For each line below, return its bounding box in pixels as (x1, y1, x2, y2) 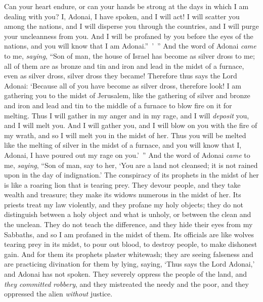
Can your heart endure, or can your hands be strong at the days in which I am (4, 1, 249, 11)
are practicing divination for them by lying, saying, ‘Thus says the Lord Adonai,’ (4, 258, 255, 269)
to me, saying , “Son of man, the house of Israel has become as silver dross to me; (4, 50, 255, 61)
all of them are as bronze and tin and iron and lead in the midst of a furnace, (4, 60, 244, 71)
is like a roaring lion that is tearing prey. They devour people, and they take (4, 179, 241, 190)
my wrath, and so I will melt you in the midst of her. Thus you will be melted (4, 130, 246, 140)
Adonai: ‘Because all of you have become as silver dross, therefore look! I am (4, 80, 241, 91)
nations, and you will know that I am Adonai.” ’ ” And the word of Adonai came (4, 40, 256, 51)
